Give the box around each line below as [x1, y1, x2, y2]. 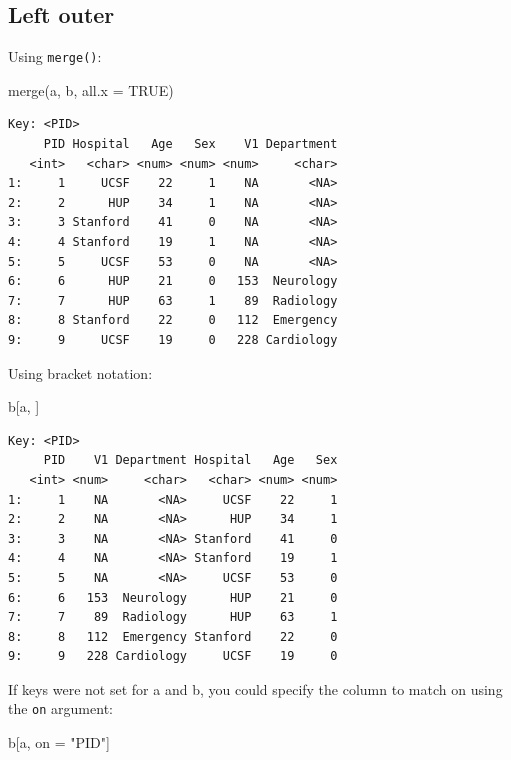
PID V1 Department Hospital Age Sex [43, 453, 338, 468]
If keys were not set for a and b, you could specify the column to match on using [8, 678, 503, 699]
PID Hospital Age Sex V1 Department [43, 137, 338, 152]
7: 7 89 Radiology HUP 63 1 [8, 610, 338, 625]
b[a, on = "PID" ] [8, 732, 110, 753]
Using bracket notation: [8, 362, 153, 383]
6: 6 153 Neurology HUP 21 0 [8, 590, 338, 605]
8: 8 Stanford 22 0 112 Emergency [8, 313, 338, 328]
